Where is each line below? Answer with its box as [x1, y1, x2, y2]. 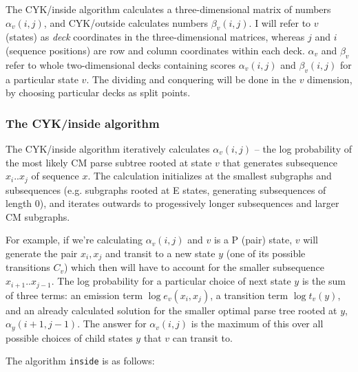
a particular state [6, 72, 78, 86]
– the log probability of [254, 141, 352, 155]
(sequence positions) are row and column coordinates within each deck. [6, 43, 305, 57]
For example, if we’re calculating [6, 232, 143, 247]
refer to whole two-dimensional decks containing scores [6, 57, 236, 72]
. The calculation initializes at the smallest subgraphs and [87, 168, 332, 183]
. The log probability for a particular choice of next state [51, 274, 291, 288]
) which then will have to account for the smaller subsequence [64, 260, 324, 274]
